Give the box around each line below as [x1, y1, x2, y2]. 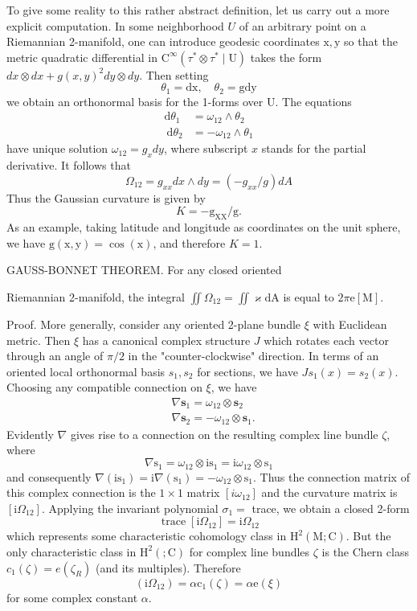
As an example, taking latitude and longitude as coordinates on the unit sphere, [6, 219, 401, 236]
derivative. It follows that [6, 157, 131, 174]
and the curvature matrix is [261, 484, 398, 501]
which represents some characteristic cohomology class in [6, 527, 287, 544]
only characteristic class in [6, 543, 137, 560]
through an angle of [6, 347, 104, 364]
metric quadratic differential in [6, 48, 157, 65]
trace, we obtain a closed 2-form [251, 499, 410, 516]
